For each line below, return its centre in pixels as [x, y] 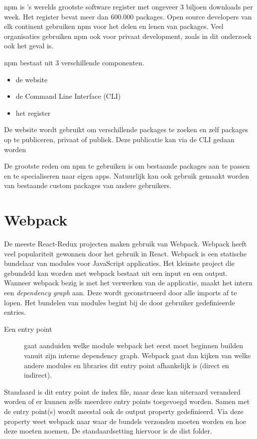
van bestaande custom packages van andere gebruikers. [88, 185]
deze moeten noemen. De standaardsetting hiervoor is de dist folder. [108, 431]
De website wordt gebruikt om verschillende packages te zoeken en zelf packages [126, 129]
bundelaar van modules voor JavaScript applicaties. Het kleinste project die [119, 263]
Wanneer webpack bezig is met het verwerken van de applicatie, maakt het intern [128, 283]
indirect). [38, 375]
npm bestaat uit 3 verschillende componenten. [74, 62]
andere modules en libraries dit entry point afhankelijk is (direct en [127, 365]
